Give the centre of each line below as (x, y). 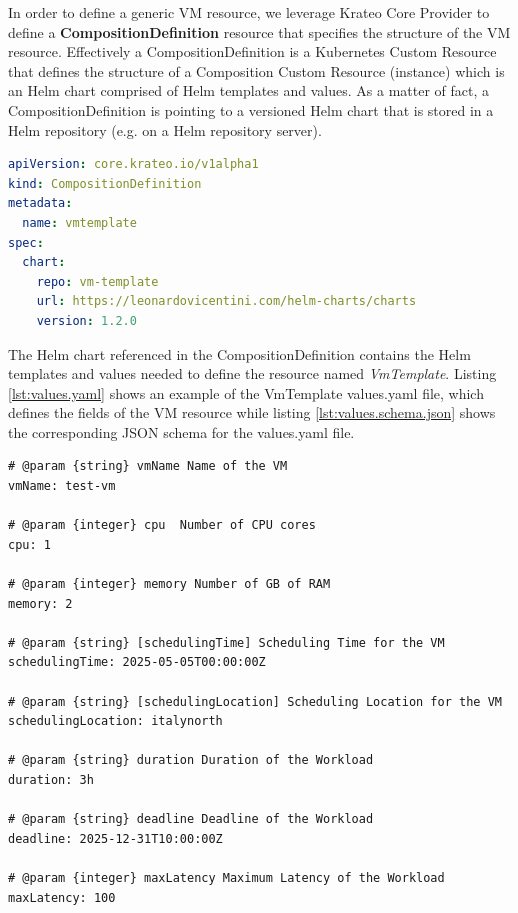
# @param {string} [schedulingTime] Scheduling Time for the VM (226, 642)
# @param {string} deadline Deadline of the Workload (191, 819)
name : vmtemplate (79, 222)
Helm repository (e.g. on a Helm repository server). (165, 129)
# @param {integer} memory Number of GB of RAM (169, 584)
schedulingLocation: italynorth (115, 721)
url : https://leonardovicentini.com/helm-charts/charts (226, 301)
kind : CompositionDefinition (105, 183)
